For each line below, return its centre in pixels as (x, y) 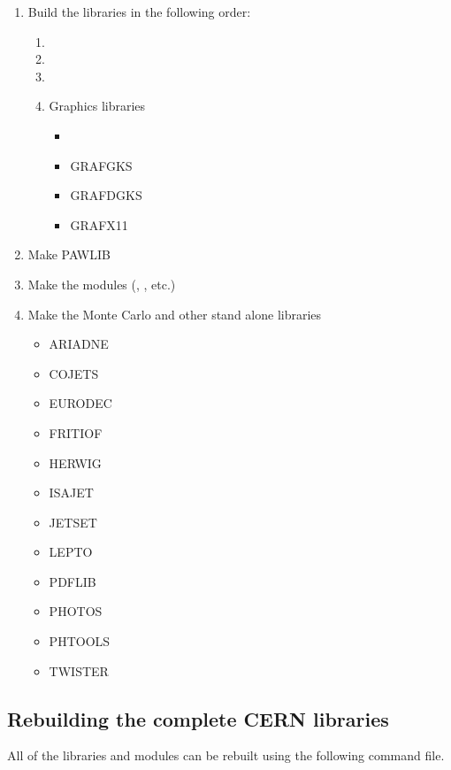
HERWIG (75, 462)
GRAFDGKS (106, 195)
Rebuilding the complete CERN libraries (198, 718)
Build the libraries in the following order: (139, 12)
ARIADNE (79, 344)
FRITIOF (76, 432)
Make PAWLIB (69, 254)
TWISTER (79, 670)
